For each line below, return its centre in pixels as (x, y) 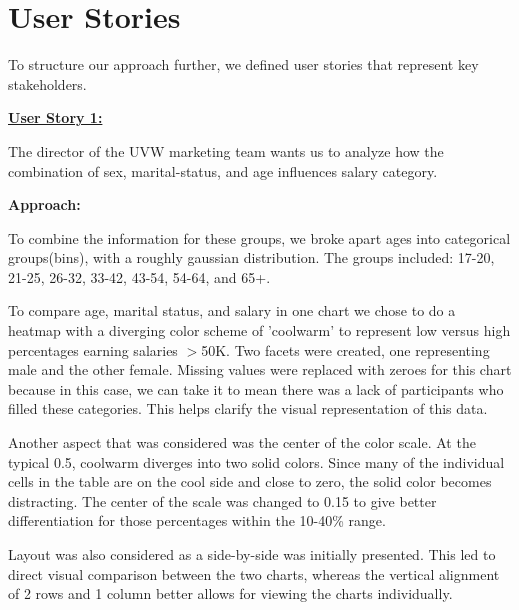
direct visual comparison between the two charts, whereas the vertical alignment (254, 573)
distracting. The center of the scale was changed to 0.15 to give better (222, 500)
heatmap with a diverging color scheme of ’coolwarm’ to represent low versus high (259, 330)
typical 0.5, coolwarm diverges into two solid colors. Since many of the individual (256, 461)
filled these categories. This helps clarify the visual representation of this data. (248, 408)
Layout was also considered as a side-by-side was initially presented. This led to (252, 554)
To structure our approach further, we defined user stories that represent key (243, 64)
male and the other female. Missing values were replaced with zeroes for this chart (260, 369)
